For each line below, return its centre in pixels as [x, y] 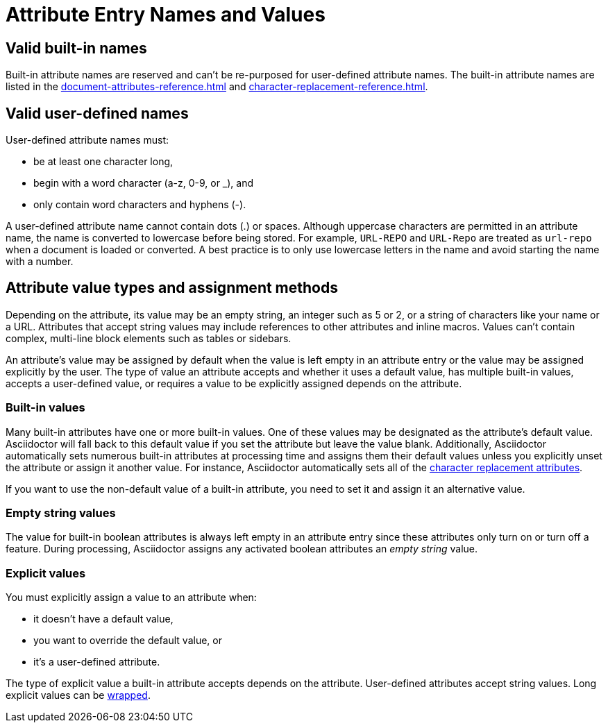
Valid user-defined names [97, 113]
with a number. [40, 262]
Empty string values [61, 513]
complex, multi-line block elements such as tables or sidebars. [149, 338]
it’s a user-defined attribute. [97, 662]
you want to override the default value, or [128, 641]
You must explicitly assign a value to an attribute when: [131, 598]
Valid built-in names [76, 48]
